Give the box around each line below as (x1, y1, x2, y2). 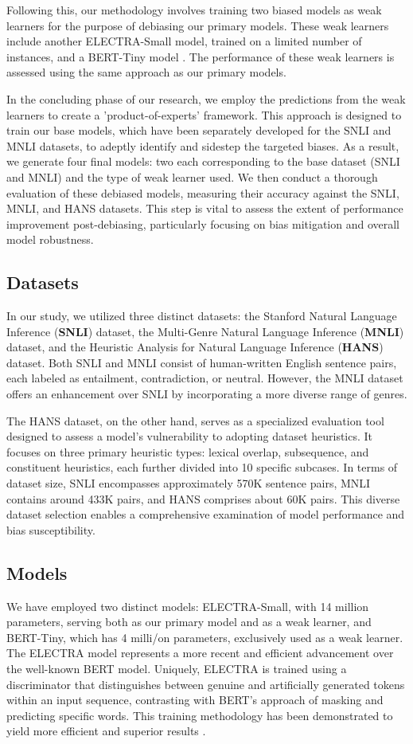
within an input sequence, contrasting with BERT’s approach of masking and (6, 691, 384, 708)
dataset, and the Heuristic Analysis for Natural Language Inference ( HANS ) (6, 339, 384, 355)
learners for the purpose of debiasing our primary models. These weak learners (6, 17, 389, 33)
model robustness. (6, 231, 94, 248)
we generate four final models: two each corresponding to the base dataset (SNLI (6, 153, 400, 170)
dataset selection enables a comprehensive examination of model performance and (6, 506, 405, 523)
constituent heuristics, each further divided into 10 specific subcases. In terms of (6, 459, 398, 476)
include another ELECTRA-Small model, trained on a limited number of (6, 33, 362, 49)
